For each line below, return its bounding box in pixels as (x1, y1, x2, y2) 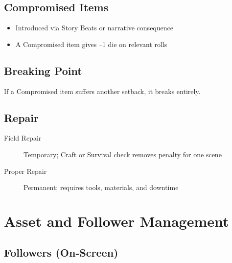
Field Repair (4, 133, 42, 143)
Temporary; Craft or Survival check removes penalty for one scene (23, 149, 222, 159)
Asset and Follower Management (4, 211, 229, 231)
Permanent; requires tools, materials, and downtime (23, 182, 179, 192)
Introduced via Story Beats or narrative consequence (15, 23, 173, 33)
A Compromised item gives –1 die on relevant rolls (15, 39, 167, 49)
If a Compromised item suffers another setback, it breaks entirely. (4, 86, 201, 96)
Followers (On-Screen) (4, 244, 118, 260)
